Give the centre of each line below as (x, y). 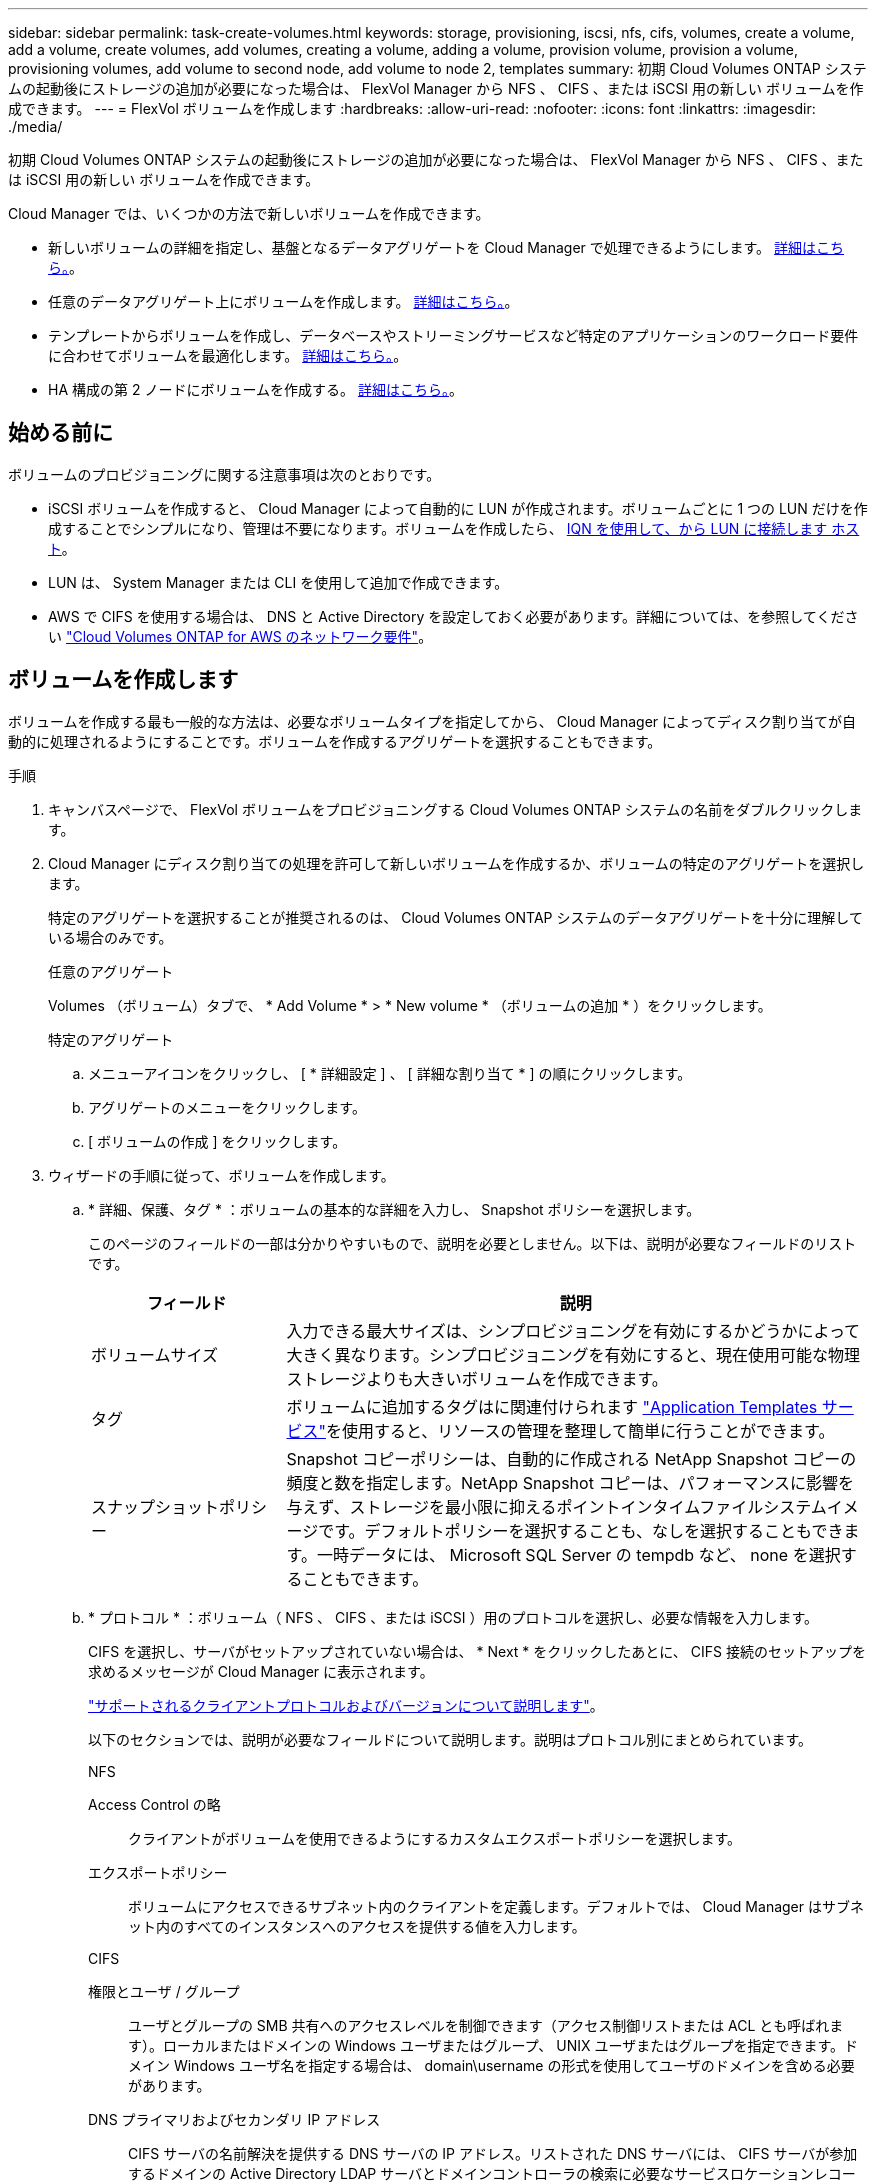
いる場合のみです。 (110, 937)
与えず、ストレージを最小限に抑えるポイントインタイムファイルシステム (556, 1506)
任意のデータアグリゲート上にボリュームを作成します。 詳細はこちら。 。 (283, 301)
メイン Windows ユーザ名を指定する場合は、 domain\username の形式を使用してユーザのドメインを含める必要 (491, 2065)
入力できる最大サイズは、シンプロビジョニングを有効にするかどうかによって (573, 1330)
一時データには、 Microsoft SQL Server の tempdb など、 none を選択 (578, 1554)
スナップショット (155, 1506)
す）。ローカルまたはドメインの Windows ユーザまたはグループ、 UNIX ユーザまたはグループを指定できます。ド (493, 2045)
